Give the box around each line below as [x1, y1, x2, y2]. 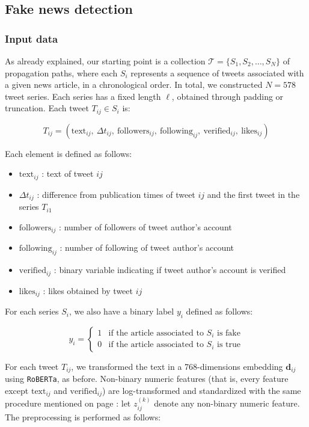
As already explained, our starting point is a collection [5, 55, 206, 67]
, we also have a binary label [69, 305, 174, 318]
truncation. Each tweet [5, 102, 89, 114]
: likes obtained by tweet [43, 284, 133, 296]
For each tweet [5, 360, 59, 372]
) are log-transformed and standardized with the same [102, 384, 301, 396]
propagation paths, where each [5, 66, 118, 79]
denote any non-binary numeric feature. [154, 397, 300, 410]
